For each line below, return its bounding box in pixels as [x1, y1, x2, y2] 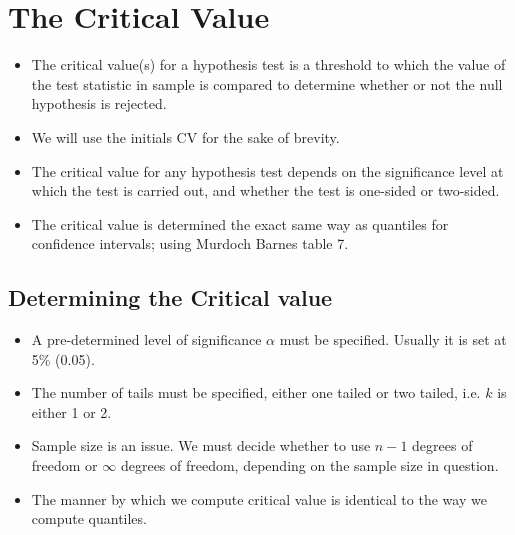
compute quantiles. [31, 508, 147, 529]
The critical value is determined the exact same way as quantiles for [31, 213, 449, 234]
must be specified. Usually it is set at [279, 329, 507, 350]
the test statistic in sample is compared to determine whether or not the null [31, 73, 503, 94]
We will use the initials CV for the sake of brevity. [31, 126, 340, 147]
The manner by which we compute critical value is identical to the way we [31, 488, 487, 509]
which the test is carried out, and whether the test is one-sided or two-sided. [31, 180, 500, 201]
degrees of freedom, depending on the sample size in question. [120, 455, 499, 476]
